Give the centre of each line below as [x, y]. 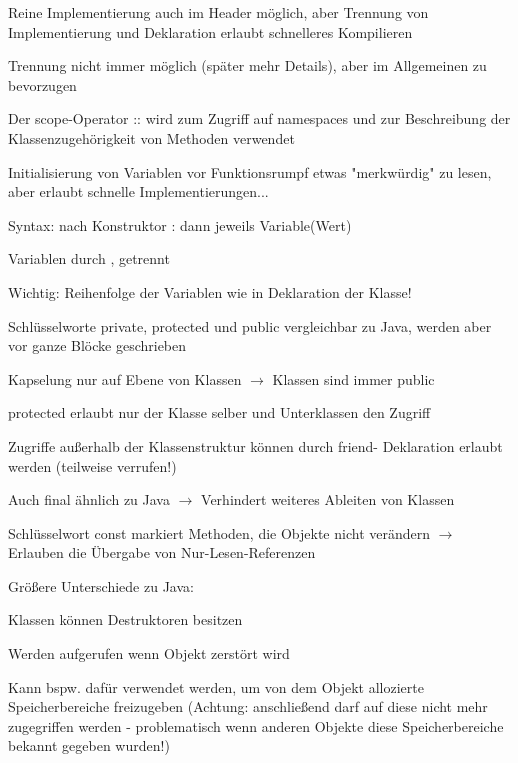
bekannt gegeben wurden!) [89, 745]
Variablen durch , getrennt [89, 258]
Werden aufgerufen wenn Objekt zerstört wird [149, 653]
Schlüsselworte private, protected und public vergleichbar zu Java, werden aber [250, 325]
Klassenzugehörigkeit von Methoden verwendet [151, 137]
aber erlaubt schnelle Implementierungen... [138, 191]
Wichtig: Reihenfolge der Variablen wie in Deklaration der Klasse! [210, 291]
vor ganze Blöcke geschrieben [97, 345]
